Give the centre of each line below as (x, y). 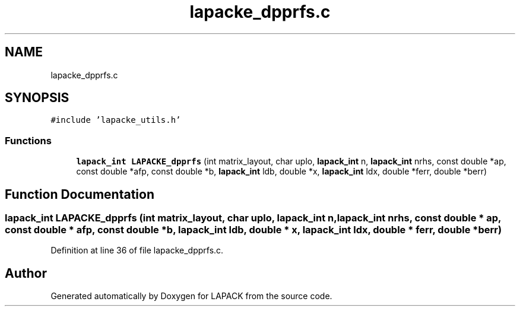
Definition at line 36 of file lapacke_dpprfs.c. (137, 250)
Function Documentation (80, 194)
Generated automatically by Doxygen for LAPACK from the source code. (191, 296)
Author (26, 273)
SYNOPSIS (37, 98)
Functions (28, 140)
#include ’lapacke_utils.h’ (116, 120)
